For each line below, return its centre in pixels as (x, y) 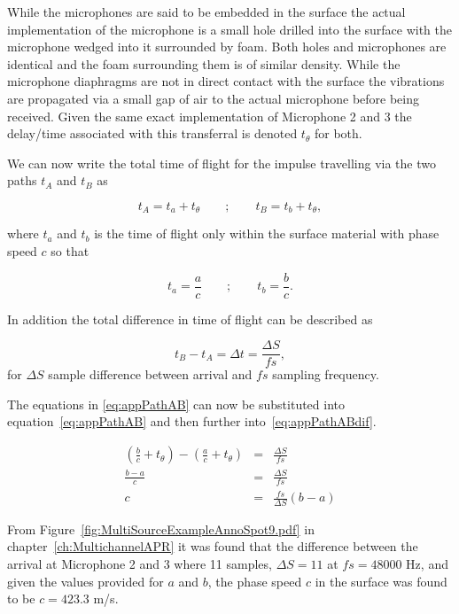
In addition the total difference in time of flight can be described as (190, 319)
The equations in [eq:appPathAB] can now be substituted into (176, 404)
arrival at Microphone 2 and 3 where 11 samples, (140, 564)
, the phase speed (255, 581)
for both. (338, 133)
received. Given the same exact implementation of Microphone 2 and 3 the (210, 116)
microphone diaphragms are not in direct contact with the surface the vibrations (226, 81)
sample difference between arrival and (150, 374)
